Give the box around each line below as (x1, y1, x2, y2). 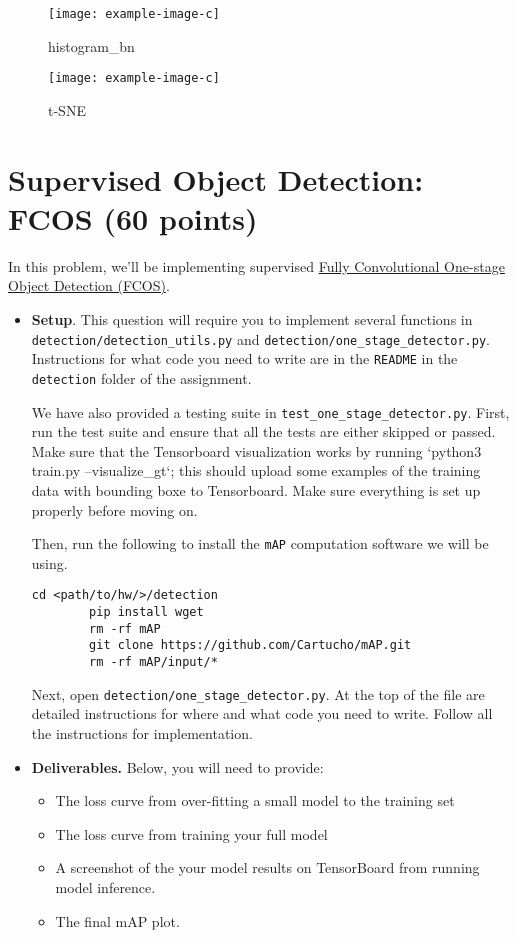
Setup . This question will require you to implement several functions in (31, 309, 473, 329)
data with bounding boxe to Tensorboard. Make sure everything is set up (31, 480, 481, 500)
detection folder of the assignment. (31, 367, 252, 388)
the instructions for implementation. (31, 722, 253, 743)
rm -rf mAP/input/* (89, 655, 218, 670)
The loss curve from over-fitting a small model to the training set (55, 790, 455, 811)
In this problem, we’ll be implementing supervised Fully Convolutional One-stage (8, 255, 505, 276)
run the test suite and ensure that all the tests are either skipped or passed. (31, 421, 496, 442)
